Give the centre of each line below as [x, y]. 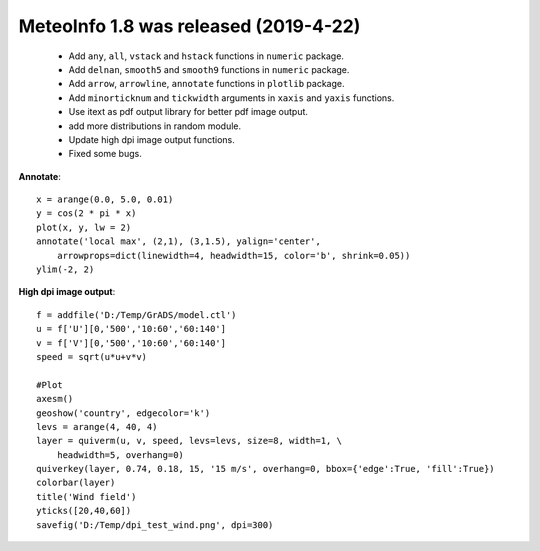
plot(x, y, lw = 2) [84, 227]
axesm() [55, 399]
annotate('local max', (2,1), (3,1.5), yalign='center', [179, 241]
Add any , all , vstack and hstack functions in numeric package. [206, 56]
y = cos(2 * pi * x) [86, 213]
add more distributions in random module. [155, 126]
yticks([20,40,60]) [84, 511]
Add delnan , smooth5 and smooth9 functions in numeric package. [209, 69]
